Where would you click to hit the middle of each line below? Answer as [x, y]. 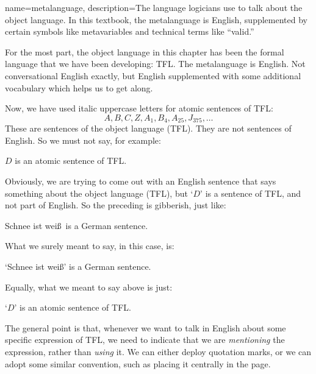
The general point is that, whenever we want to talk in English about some [145, 327]
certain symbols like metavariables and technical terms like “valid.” [130, 31]
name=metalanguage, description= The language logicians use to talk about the [154, 7]
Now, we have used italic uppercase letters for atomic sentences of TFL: [139, 108]
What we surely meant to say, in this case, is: [90, 246]
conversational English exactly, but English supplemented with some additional [153, 75]
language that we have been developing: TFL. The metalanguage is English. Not [155, 64]
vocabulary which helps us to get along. [79, 87]
